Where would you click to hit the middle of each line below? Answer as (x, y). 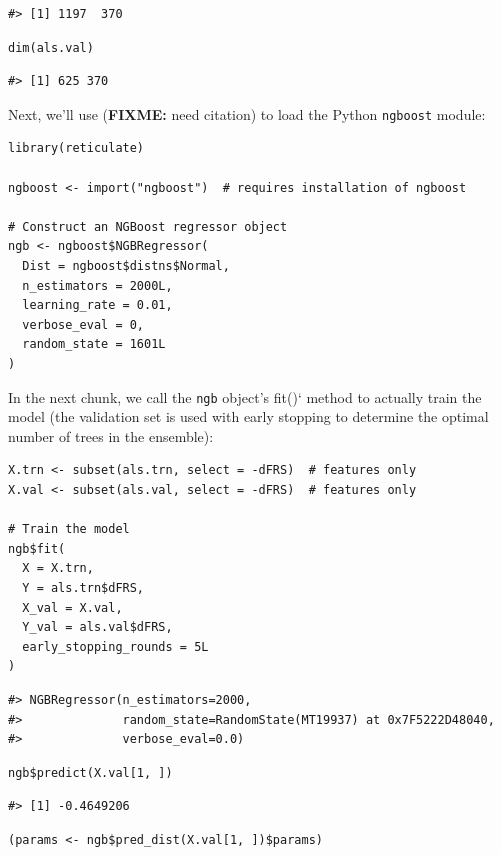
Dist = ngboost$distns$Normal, (126, 266)
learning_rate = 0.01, (97, 305)
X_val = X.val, (72, 607)
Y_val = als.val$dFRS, (97, 627)
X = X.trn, (58, 568)
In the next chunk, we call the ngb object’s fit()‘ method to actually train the (245, 396)
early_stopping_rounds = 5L (115, 646)
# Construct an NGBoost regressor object (148, 226)
